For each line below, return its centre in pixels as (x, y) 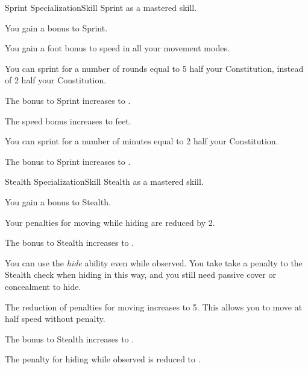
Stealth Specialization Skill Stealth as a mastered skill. (104, 181)
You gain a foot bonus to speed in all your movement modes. (117, 48)
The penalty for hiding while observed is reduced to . (103, 359)
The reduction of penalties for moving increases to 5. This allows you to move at (154, 306)
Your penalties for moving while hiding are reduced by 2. (110, 222)
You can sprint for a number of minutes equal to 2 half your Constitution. (142, 141)
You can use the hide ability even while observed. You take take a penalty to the (154, 262)
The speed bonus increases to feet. (68, 120)
